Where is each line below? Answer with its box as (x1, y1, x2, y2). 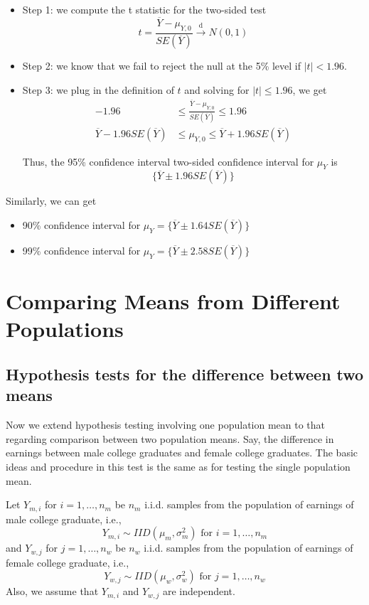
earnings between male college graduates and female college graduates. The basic (6, 445, 358, 460)
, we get (292, 82, 327, 97)
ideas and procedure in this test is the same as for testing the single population (6, 459, 351, 473)
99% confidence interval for (22, 243, 141, 258)
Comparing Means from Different (6, 287, 341, 316)
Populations (6, 314, 124, 343)
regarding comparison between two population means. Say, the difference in (6, 431, 334, 446)
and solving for (184, 82, 250, 97)
